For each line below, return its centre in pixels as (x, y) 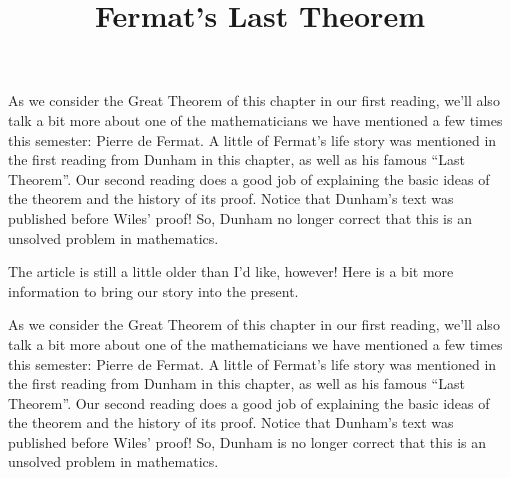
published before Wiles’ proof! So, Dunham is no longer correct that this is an (247, 441)
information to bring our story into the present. (153, 290)
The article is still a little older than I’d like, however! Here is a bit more (231, 271)
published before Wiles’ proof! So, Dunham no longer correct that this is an (240, 217)
